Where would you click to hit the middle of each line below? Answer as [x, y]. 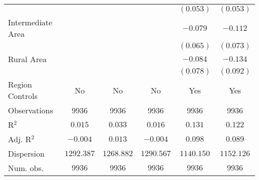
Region [20, 84]
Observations [31, 110]
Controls [23, 96]
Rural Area [27, 59]
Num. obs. [26, 168]
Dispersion [26, 153]
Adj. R [20, 139]
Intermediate [30, 22]
